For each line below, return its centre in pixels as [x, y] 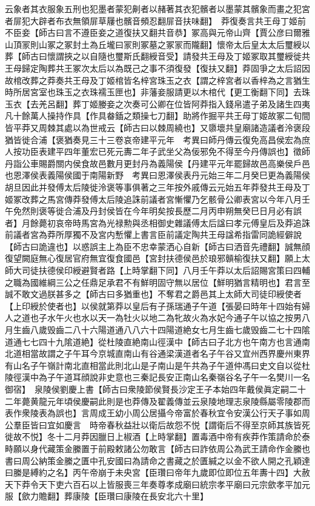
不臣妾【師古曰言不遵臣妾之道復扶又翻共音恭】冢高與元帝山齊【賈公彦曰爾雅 [157, 32]
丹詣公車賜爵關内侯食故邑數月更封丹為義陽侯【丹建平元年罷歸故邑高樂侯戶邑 [157, 163]
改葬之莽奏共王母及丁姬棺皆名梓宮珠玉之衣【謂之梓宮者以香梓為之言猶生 [166, 80]
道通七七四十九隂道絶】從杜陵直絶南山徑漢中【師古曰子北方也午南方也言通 [153, 341]
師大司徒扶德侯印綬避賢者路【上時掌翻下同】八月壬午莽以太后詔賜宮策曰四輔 [157, 270]
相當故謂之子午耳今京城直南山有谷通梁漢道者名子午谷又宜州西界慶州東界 [166, 353]
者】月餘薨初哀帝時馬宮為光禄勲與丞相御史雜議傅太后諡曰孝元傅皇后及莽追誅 [157, 222]
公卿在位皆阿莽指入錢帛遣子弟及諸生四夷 [229, 103]
